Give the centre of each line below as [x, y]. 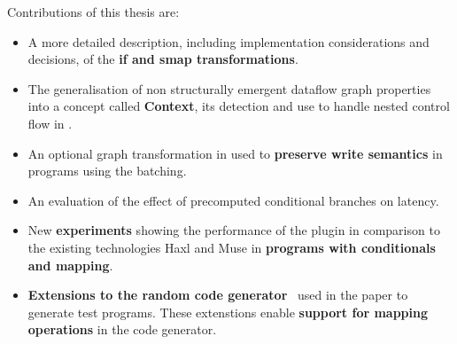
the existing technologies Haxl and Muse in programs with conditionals [232, 247]
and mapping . [70, 265]
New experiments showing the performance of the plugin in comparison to [234, 230]
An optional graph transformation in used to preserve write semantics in [235, 153]
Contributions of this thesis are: [93, 12]
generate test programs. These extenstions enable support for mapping [228, 312]
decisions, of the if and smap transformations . [163, 59]
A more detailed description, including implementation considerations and [228, 41]
